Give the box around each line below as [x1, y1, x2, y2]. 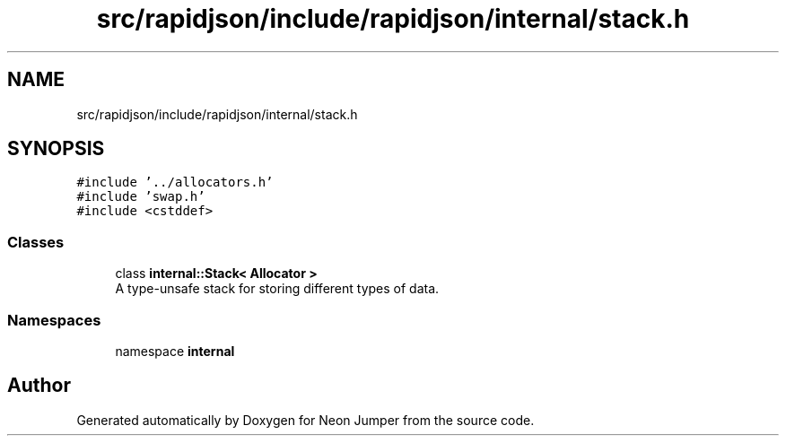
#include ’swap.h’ [76, 189, 205, 204]
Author [7, 374, 71, 397]
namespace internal [115, 343, 235, 359]
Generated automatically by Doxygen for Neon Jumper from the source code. [76, 412, 535, 428]
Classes [7, 232, 65, 251]
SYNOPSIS [7, 137, 105, 161]
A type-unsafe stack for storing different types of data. [115, 281, 440, 297]
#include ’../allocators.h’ [76, 175, 274, 190]
